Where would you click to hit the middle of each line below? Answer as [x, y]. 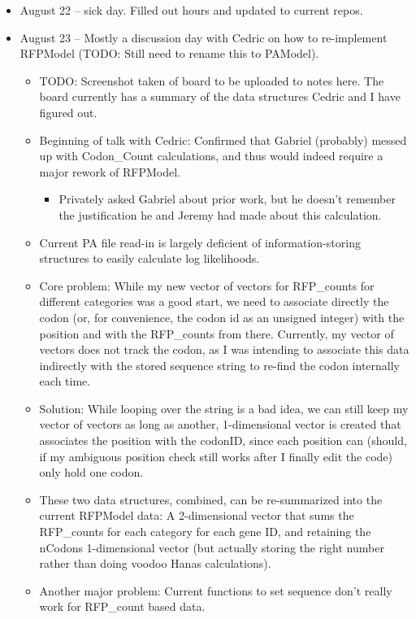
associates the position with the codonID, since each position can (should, [223, 440]
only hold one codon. [91, 472]
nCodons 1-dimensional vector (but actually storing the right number [212, 547]
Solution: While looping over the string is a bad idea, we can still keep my [224, 408]
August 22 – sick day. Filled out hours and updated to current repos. [191, 10]
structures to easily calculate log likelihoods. [149, 258]
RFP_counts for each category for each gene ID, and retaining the [205, 532]
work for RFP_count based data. [122, 606]
